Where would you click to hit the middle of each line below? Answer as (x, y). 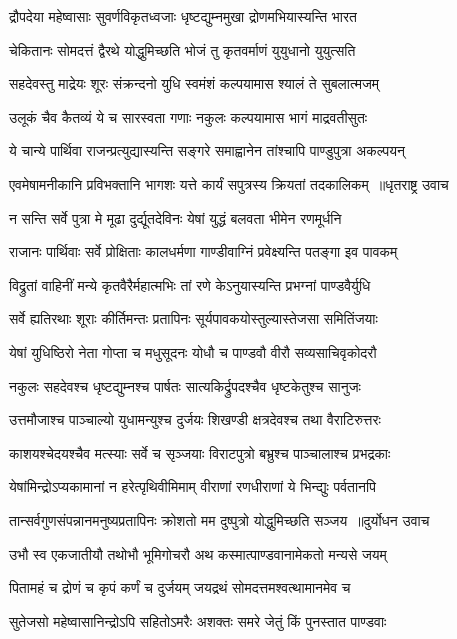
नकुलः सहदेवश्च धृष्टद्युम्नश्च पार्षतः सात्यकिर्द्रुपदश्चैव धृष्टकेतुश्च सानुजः (185, 385)
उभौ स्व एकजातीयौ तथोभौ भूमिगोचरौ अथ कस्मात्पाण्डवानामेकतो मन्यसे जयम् (198, 553)
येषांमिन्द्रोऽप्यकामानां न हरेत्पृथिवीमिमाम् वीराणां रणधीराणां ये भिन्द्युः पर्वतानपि (192, 486)
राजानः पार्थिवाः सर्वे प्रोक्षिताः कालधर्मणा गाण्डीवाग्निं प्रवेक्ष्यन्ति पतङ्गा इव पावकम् (203, 251)
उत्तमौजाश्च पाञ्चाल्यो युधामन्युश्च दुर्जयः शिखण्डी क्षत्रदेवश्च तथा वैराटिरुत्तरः (195, 419)
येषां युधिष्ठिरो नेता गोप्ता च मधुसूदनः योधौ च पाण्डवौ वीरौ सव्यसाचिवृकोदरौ (193, 351)
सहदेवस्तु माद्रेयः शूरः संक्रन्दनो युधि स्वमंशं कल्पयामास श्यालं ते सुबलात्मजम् (194, 83)
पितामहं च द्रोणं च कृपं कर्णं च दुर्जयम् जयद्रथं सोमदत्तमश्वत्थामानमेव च (180, 587)
